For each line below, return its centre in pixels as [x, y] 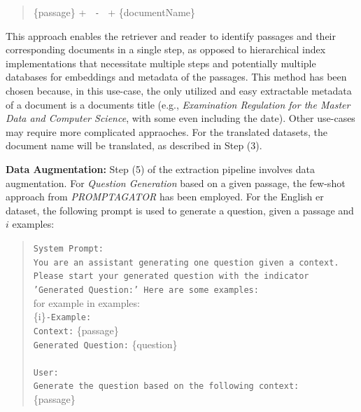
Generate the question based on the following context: [166, 386]
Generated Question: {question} [105, 344]
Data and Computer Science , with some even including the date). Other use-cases [180, 118]
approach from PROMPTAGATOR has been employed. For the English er [165, 197]
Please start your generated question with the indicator [171, 276]
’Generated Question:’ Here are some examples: [146, 290]
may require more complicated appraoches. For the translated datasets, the [167, 131]
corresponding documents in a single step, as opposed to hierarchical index [166, 49]
